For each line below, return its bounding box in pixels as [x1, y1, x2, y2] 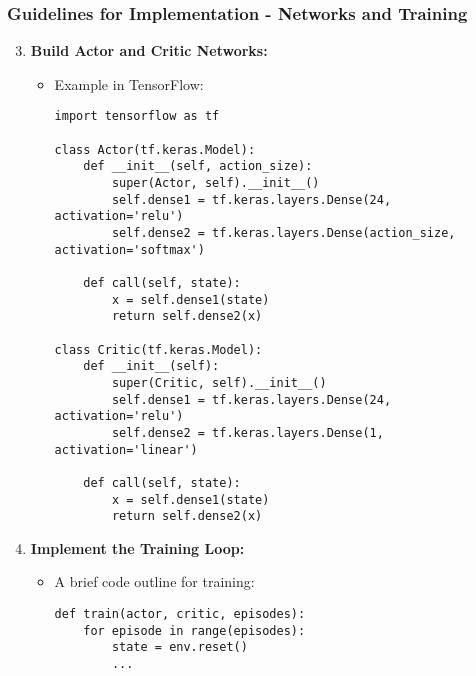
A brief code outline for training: [54, 571, 255, 592]
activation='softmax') [54, 242, 205, 257]
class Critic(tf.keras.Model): [54, 342, 263, 357]
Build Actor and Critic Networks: [30, 40, 268, 61]
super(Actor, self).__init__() [111, 176, 320, 191]
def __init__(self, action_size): [83, 159, 313, 174]
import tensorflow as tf [54, 109, 220, 124]
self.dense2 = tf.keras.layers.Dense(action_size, [111, 226, 456, 240]
